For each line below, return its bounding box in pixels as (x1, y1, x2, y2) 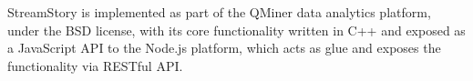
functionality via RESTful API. (7, 56, 183, 75)
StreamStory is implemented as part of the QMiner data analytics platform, (7, 3, 431, 21)
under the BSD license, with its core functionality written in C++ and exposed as (7, 20, 466, 39)
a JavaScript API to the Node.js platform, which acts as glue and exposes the (7, 38, 441, 57)
